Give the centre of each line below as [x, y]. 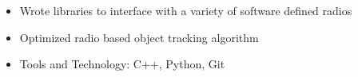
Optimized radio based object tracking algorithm [139, 37]
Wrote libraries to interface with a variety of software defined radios [186, 10]
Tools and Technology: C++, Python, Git [122, 64]
